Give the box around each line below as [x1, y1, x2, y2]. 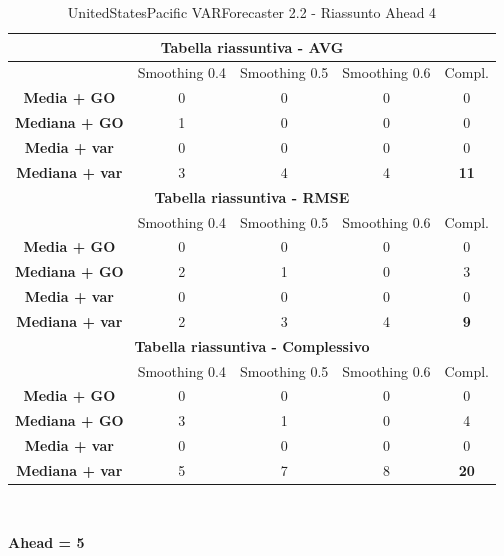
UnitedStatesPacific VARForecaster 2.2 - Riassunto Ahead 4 [67, 2, 437, 22]
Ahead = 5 [8, 531, 85, 552]
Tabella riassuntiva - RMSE [154, 186, 350, 207]
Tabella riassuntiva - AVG [160, 36, 344, 57]
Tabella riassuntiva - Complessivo [134, 335, 370, 356]
